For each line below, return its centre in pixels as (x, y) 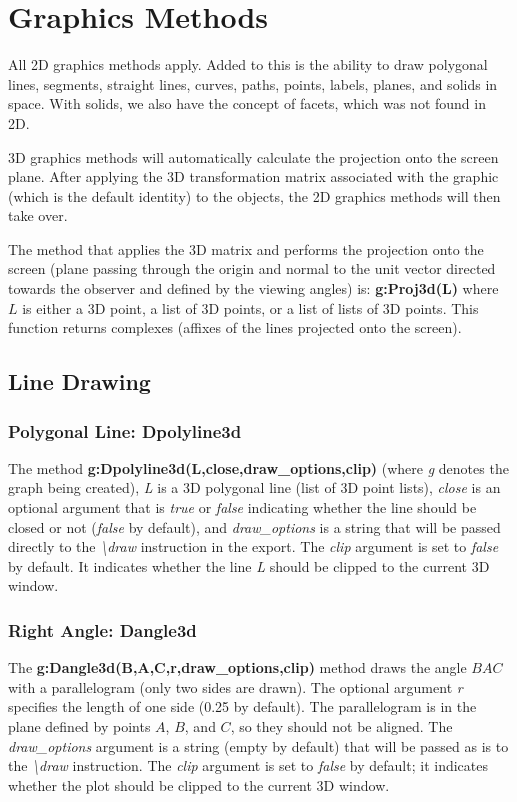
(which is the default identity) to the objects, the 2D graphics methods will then (254, 195)
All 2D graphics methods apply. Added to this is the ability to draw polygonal (248, 64)
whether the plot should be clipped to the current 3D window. (199, 784)
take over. (38, 215)
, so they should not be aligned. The (341, 726)
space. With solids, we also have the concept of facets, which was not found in (247, 103)
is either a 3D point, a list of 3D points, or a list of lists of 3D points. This (250, 307)
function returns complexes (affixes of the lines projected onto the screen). (235, 327)
